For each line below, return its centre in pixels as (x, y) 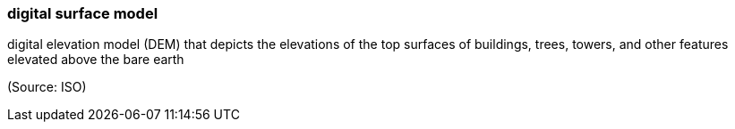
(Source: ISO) (47, 87)
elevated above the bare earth (96, 60)
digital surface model (83, 13)
